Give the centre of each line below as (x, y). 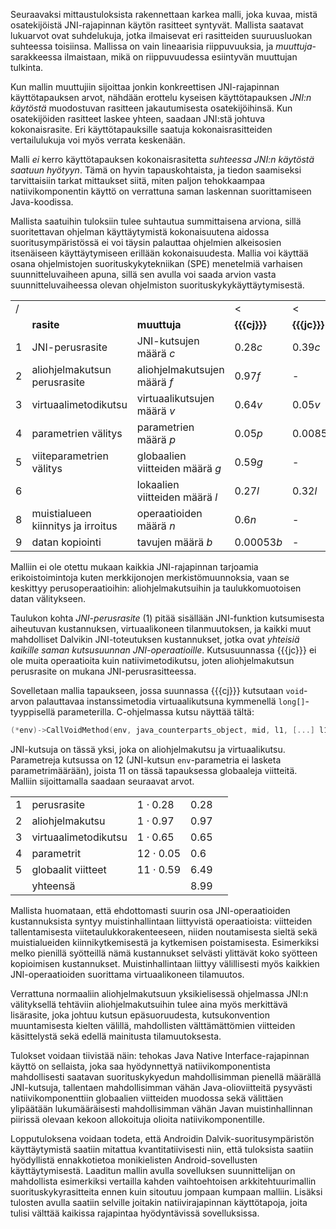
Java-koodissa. (42, 202)
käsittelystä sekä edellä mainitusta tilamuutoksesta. (116, 1036)
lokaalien (158, 484)
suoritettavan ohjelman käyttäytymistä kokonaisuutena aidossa (140, 232)
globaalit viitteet (69, 869)
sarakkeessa (36, 57)
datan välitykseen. (48, 598)
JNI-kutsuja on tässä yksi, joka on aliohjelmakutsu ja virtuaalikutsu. (148, 749)
